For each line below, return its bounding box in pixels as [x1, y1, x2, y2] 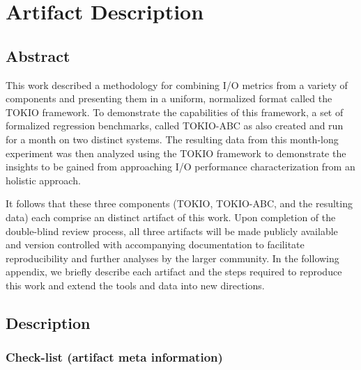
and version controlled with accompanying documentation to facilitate [6, 237, 305, 252]
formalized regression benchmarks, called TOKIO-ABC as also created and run [6, 118, 344, 133]
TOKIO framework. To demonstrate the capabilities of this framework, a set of [6, 104, 344, 119]
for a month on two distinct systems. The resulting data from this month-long [6, 131, 339, 146]
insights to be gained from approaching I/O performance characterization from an [6, 159, 355, 174]
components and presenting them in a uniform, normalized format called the [6, 91, 332, 106]
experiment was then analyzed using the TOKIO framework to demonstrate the [6, 145, 346, 160]
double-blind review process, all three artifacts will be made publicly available [6, 223, 338, 238]
